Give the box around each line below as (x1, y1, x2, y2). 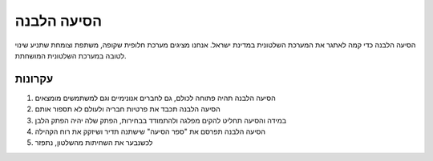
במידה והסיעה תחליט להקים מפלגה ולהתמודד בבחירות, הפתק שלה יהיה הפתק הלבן (34, 115, 287, 125)
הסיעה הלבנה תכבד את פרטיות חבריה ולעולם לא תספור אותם (34, 104, 221, 114)
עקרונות (14, 72, 54, 86)
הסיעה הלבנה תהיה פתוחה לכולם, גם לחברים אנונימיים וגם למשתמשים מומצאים (34, 93, 276, 103)
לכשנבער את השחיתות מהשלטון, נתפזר (34, 138, 153, 147)
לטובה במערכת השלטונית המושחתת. (14, 50, 127, 60)
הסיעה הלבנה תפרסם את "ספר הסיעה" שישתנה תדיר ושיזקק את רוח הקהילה (34, 127, 266, 136)
